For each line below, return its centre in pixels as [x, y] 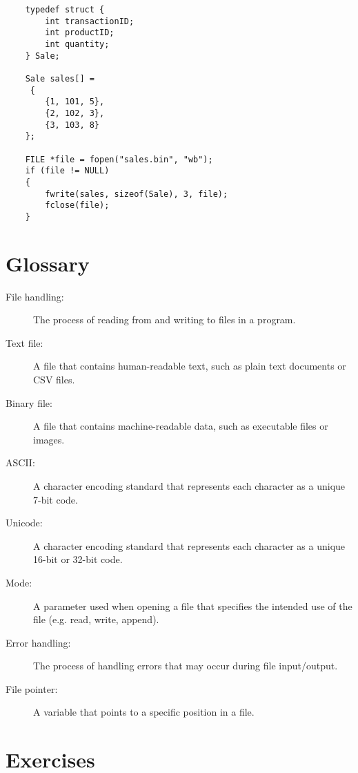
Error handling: [38, 642]
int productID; [80, 33]
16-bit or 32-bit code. [78, 559]
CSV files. [54, 379]
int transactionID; [90, 21]
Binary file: [29, 402]
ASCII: [20, 462]
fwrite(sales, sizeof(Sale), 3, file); [137, 194]
